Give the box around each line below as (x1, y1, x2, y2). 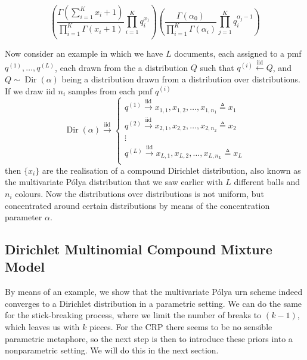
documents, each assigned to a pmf (174, 47, 302, 59)
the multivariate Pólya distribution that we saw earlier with (5, 176, 223, 188)
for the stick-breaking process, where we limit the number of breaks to (5, 309, 262, 321)
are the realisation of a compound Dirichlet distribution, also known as (42, 164, 301, 176)
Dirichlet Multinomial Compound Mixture (5, 240, 272, 259)
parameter (5, 211, 42, 223)
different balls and (234, 176, 300, 188)
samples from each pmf (68, 84, 153, 97)
